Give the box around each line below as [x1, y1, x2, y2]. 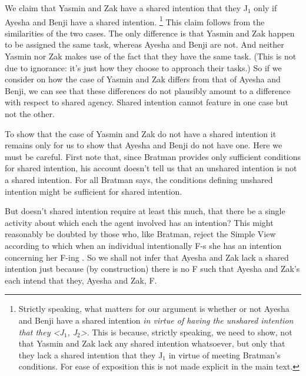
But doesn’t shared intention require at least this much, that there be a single [5, 205, 285, 217]
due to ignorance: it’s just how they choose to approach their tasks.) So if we [5, 61, 282, 74]
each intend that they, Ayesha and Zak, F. [5, 274, 157, 286]
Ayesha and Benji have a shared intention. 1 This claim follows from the [5, 14, 265, 28]
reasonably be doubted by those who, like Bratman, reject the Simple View [5, 228, 276, 240]
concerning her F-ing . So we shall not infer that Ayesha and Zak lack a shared [5, 251, 289, 263]
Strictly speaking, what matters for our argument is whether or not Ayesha [18, 302, 290, 315]
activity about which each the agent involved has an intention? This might [5, 216, 274, 228]
